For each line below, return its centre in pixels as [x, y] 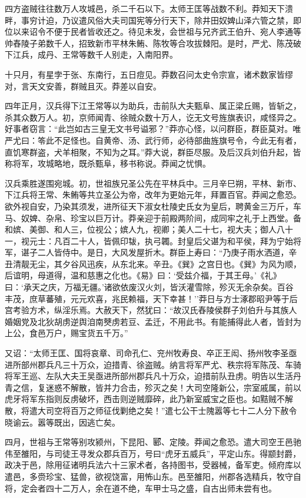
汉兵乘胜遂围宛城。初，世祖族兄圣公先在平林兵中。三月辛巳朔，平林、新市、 [153, 183]
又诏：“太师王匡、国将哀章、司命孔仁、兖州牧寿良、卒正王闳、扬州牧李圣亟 [151, 353]
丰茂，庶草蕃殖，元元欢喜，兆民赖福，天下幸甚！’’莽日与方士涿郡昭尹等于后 [151, 298]
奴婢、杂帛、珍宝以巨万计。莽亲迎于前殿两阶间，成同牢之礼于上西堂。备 [161, 218]
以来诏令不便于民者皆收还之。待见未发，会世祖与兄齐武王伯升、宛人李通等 [157, 31]
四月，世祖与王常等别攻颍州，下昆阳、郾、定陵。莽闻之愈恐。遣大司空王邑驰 [153, 442]
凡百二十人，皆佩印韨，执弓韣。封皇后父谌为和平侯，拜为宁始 [173, 240]
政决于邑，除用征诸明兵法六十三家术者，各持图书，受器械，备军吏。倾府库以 [153, 465]
